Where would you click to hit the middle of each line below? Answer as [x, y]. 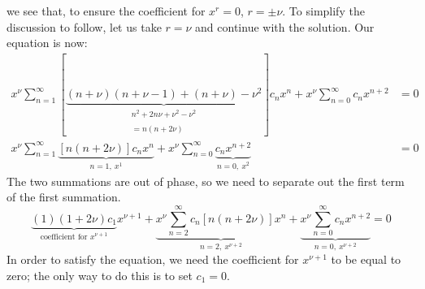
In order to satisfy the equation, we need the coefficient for [153, 259]
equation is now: [47, 43]
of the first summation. [64, 197]
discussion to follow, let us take [84, 26]
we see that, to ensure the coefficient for [106, 11]
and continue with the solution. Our [285, 26]
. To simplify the [323, 11]
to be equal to [366, 259]
